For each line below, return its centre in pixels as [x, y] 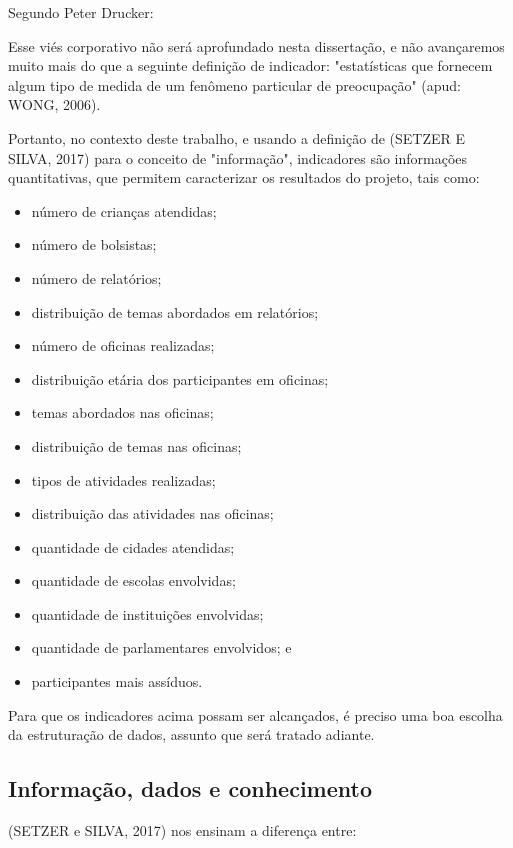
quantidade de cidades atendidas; [133, 546]
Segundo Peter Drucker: [81, 12]
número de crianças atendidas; [124, 210]
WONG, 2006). [54, 104]
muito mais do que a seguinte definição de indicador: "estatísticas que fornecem [250, 65]
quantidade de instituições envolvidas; [147, 613]
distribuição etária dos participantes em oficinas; [180, 378]
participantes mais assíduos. [117, 681]
